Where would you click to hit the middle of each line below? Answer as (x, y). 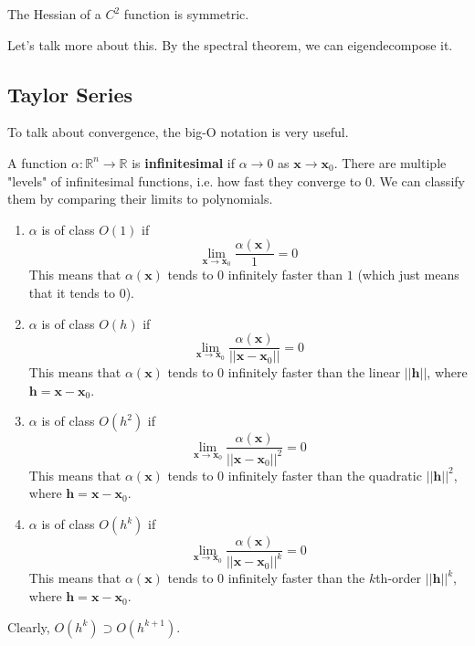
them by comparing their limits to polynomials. (140, 199)
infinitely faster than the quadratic (325, 475)
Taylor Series (70, 94)
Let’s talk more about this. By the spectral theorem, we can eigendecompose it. (230, 44)
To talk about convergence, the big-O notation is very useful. (178, 132)
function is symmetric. (186, 14)
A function (37, 162)
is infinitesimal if (184, 162)
